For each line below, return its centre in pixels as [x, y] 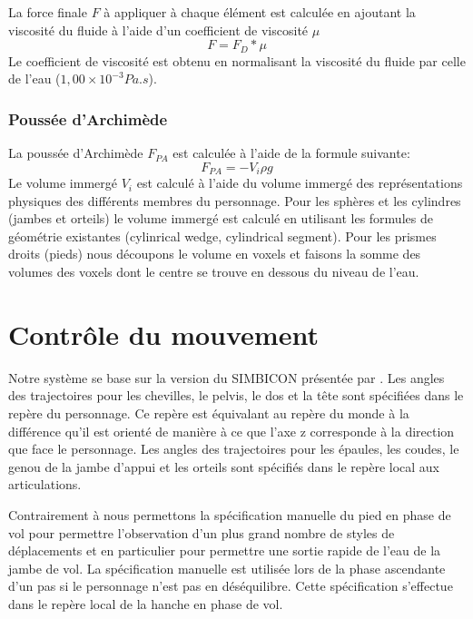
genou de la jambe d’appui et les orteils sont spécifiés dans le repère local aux [224, 466]
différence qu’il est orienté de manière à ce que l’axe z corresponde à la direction [232, 431]
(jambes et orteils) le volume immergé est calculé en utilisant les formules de [221, 218]
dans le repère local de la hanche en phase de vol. [146, 603]
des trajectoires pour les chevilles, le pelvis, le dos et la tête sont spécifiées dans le [236, 395]
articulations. [45, 484]
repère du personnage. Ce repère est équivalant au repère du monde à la [209, 413]
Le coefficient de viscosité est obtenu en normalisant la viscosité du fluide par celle [237, 60]
